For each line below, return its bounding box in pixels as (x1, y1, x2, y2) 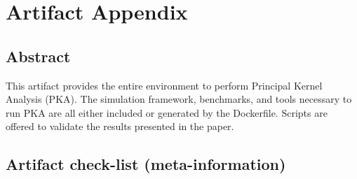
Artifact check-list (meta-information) (6, 153, 286, 175)
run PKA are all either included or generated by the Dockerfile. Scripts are (6, 105, 328, 120)
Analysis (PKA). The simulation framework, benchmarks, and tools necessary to (6, 92, 352, 106)
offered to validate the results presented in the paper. (6, 119, 234, 134)
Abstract (6, 45, 71, 66)
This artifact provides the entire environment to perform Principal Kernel (6, 78, 323, 92)
